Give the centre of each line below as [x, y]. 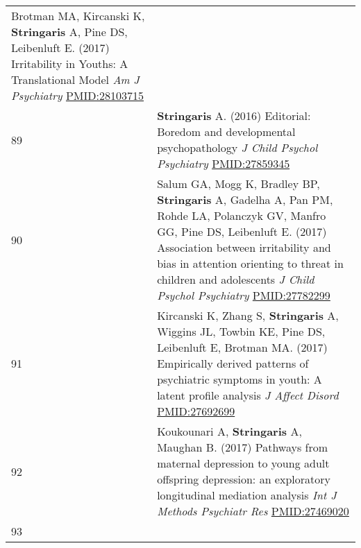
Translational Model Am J [75, 79]
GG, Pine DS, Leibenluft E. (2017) [242, 231]
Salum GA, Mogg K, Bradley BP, [238, 183]
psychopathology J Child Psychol [237, 147]
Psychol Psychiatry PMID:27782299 [244, 295]
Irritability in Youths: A [70, 63]
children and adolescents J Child [236, 279]
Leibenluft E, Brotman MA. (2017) [242, 347]
